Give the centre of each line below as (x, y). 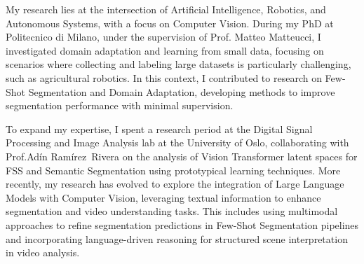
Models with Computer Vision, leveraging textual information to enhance (163, 197)
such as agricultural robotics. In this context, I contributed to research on (164, 77)
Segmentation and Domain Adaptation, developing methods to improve (182, 91)
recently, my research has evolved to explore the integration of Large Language (175, 184)
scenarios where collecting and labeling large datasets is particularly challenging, (178, 64)
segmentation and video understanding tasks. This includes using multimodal (172, 211)
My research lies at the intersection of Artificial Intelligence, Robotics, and (166, 9)
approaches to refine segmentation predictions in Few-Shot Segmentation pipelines (182, 224)
